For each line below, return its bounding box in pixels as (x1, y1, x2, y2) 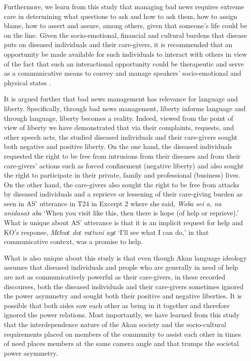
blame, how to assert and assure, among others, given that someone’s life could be (4, 20, 247, 31)
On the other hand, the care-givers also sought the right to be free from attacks (4, 179, 240, 189)
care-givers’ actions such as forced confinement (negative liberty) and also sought (4, 160, 244, 170)
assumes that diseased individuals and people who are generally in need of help (4, 262, 238, 272)
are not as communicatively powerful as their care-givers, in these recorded (4, 272, 225, 282)
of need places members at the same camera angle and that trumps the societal (4, 338, 239, 348)
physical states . (4, 77, 51, 87)
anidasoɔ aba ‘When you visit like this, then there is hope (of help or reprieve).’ (4, 208, 239, 218)
